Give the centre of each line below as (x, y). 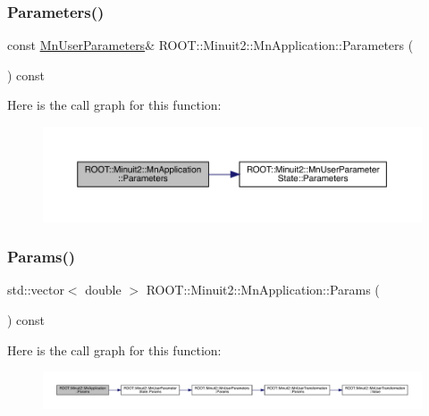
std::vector (36, 290)
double (103, 290)
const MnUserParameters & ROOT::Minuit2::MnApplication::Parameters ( (210, 45)
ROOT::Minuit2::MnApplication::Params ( (263, 290)
